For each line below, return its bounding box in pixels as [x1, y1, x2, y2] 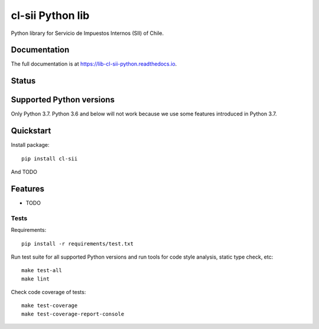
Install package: [11, 141, 50, 149]
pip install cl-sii [21, 155, 78, 162]
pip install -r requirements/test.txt [21, 240, 134, 247]
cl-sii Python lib [11, 9, 90, 22]
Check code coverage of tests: [11, 289, 86, 296]
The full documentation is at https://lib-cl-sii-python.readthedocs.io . [11, 60, 177, 67]
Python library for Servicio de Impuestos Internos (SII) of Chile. [11, 30, 164, 37]
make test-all [21, 267, 62, 274]
